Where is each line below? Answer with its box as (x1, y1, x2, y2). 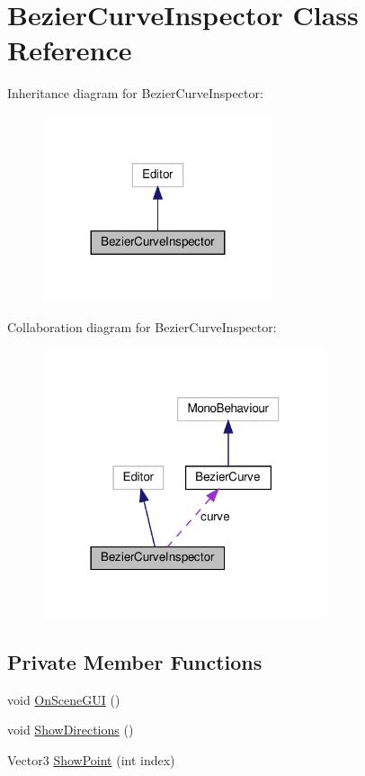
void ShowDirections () (7, 720, 134, 739)
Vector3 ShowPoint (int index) (7, 750, 175, 769)
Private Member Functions (7, 647, 263, 675)
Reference (7, 32, 132, 68)
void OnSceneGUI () (7, 690, 120, 708)
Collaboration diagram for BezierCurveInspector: (7, 318, 277, 337)
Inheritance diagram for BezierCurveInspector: (7, 84, 263, 103)
